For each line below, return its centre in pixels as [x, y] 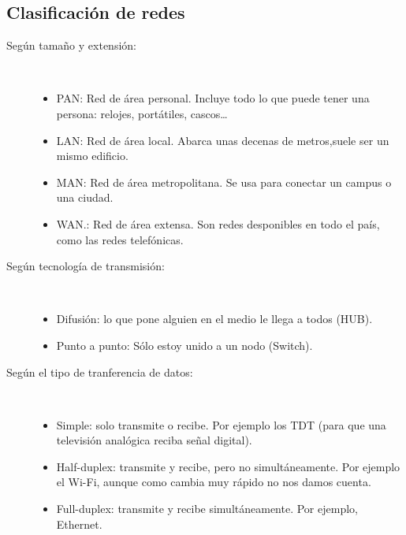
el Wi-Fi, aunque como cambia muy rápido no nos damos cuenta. [214, 482]
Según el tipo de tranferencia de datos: [100, 372]
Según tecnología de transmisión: [86, 266]
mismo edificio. [92, 156]
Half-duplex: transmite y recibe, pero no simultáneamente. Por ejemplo [228, 466]
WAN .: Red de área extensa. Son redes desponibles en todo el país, [218, 223]
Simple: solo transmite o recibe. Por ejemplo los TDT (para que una [221, 424]
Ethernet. [79, 524]
